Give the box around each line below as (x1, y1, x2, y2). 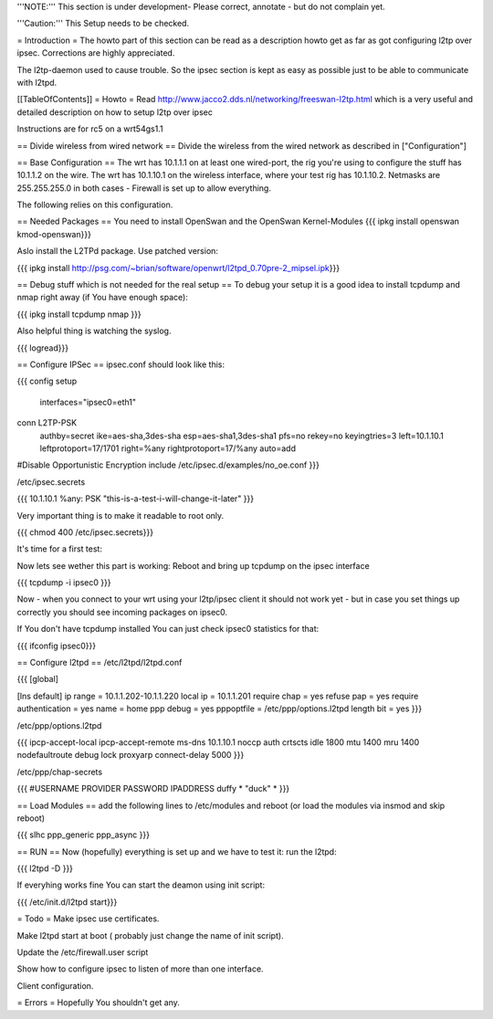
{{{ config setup (16, 375, 78, 387)
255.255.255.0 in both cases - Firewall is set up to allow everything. (16, 183, 271, 194)
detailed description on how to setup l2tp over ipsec (16, 106, 214, 118)
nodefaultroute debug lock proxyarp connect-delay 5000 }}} (16, 750, 245, 761)
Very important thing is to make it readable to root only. (16, 509, 225, 520)
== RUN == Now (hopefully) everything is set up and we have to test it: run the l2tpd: (16, 846, 337, 857)
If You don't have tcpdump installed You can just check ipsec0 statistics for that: (16, 624, 320, 635)
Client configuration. (16, 980, 94, 991)
